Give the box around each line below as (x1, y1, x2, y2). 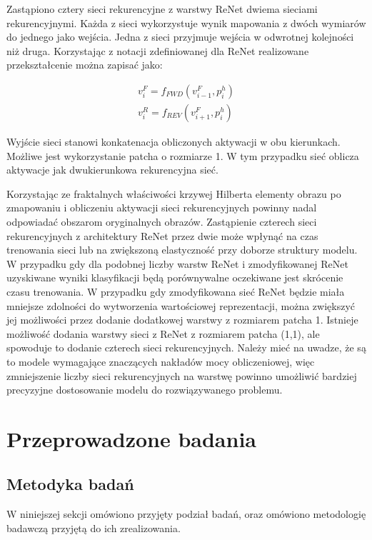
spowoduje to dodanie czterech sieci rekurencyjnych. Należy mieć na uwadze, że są (6, 340, 366, 355)
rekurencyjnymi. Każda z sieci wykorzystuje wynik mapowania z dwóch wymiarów (6, 15, 366, 30)
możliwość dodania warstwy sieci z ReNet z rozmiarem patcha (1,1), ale (6, 326, 320, 341)
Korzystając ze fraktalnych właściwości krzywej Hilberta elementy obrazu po (6, 186, 341, 201)
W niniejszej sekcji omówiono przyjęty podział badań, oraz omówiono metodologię (6, 506, 366, 521)
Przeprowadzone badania (6, 424, 256, 453)
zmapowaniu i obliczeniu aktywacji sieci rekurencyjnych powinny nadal (6, 200, 317, 215)
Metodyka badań (6, 473, 134, 495)
